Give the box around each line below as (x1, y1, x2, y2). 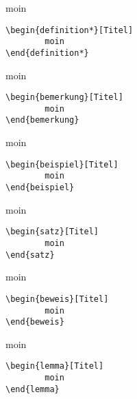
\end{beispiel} (5, 183, 75, 193)
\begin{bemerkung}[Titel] (5, 92, 123, 103)
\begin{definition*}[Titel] (5, 25, 134, 35)
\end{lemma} (5, 384, 60, 394)
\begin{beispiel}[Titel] (5, 159, 119, 170)
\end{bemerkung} (5, 115, 79, 125)
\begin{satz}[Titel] (5, 227, 99, 237)
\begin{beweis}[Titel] (5, 294, 109, 304)
